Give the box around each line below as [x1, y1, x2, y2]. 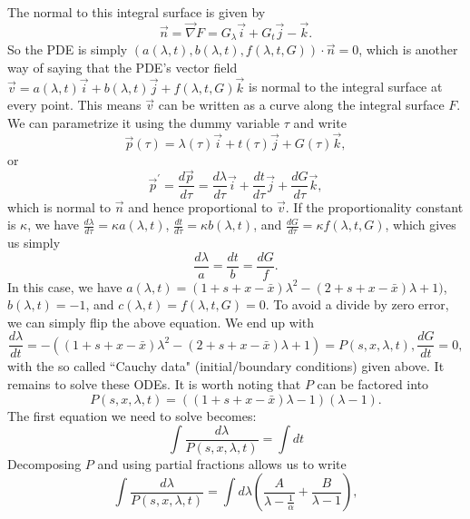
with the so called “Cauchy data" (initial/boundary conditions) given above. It [7, 357, 445, 376]
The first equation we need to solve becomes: [7, 406, 257, 425]
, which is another [358, 40, 458, 59]
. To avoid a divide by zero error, [265, 295, 449, 314]
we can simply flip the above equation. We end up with [7, 312, 315, 331]
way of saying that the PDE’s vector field [7, 57, 238, 76]
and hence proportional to [128, 197, 273, 216]
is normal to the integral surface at [249, 77, 443, 96]
